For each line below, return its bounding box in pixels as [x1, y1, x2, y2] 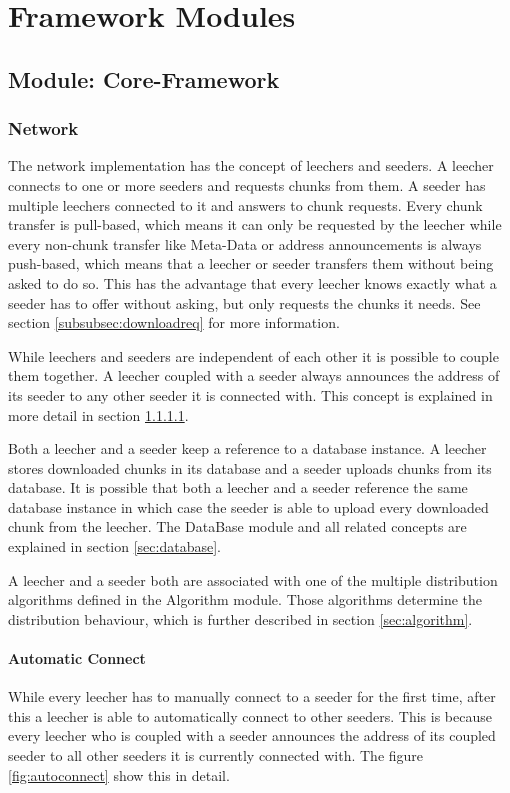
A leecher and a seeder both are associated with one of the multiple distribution [8, 569, 498, 590]
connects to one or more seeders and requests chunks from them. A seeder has [8, 174, 486, 195]
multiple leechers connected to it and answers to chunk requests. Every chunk [8, 194, 483, 215]
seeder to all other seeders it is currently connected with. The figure [8, 745, 424, 766]
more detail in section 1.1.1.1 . [8, 404, 189, 425]
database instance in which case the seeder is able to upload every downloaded [8, 496, 489, 517]
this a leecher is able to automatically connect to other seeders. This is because [8, 705, 492, 726]
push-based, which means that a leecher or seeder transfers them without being [8, 253, 494, 274]
